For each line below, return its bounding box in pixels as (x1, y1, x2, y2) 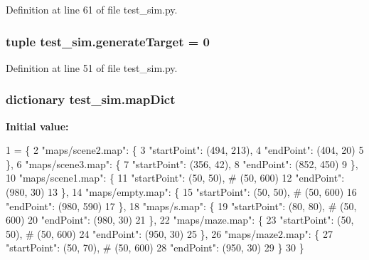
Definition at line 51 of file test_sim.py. (6, 60, 178, 75)
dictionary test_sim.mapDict (6, 90, 176, 108)
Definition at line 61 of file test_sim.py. (6, 2, 178, 16)
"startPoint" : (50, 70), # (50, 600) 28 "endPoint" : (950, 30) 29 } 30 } (6, 240, 304, 255)
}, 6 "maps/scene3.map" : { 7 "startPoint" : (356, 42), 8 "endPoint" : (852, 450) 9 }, (6, 156, 358, 171)
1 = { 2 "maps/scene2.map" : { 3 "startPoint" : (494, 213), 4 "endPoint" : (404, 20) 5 (6, 142, 364, 157)
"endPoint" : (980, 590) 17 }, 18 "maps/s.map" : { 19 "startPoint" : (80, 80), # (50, (6, 198, 357, 213)
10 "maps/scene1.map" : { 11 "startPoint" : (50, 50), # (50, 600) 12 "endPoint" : (6, 170, 345, 185)
